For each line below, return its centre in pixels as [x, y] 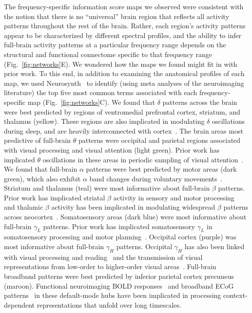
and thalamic [24, 207]
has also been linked [214, 246]
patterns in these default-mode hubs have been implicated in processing [113, 295]
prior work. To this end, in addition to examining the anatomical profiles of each [124, 73]
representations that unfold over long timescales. [109, 304]
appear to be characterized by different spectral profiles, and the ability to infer [123, 35]
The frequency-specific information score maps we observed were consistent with [124, 6]
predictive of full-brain [38, 140]
